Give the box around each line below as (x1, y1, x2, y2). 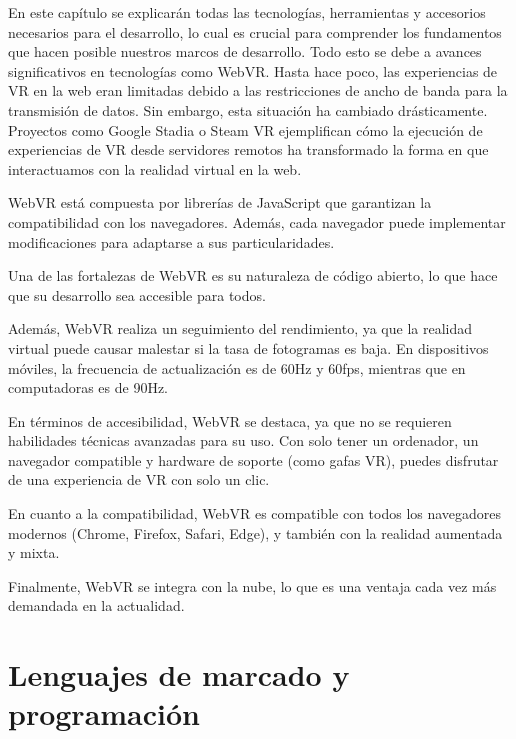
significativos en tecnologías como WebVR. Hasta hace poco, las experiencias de (8, 60, 498, 81)
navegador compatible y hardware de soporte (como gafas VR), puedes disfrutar (8, 449, 499, 470)
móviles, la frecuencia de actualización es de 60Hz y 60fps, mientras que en (8, 357, 466, 378)
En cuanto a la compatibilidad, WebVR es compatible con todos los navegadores (8, 503, 502, 524)
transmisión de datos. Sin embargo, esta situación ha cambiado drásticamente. (8, 99, 488, 120)
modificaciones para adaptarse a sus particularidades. (8, 231, 335, 252)
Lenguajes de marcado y (8, 654, 350, 695)
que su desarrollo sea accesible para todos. (8, 284, 266, 305)
